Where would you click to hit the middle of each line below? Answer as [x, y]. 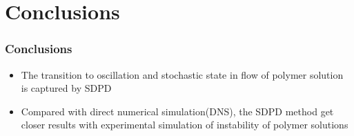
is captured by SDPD [66, 88]
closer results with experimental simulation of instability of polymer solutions [185, 125]
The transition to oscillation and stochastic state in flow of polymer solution [182, 74]
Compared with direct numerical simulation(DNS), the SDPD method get [177, 111]
